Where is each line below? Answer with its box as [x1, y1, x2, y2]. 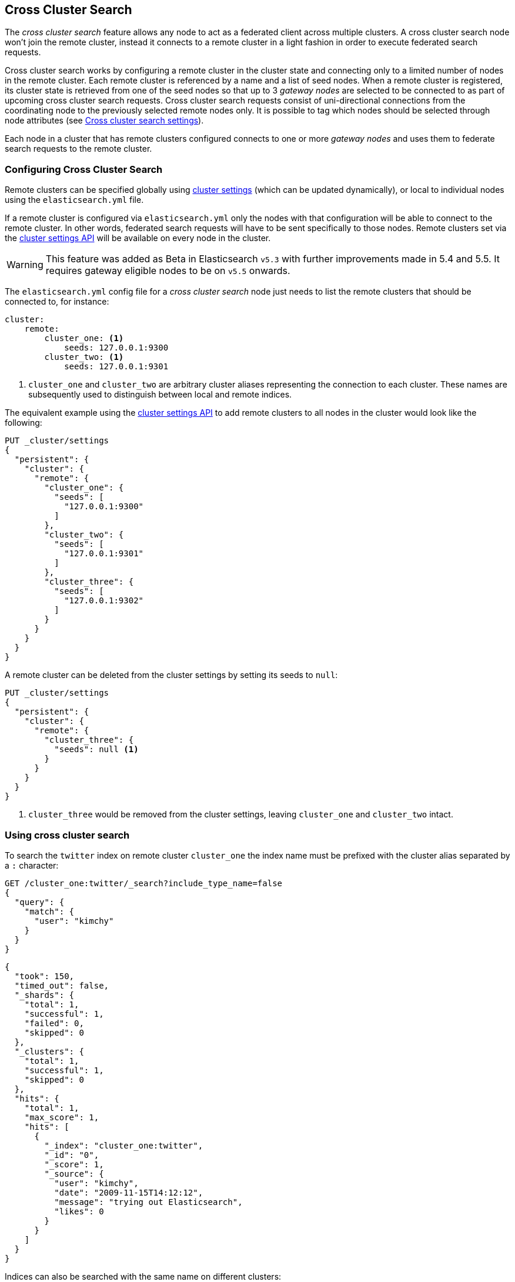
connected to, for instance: [5, 296, 109, 307]
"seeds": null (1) [54, 745, 139, 754]
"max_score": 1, [24, 1112, 99, 1122]
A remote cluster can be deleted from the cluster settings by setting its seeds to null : [5, 670, 338, 680]
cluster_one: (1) [44, 333, 124, 343]
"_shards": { [14, 990, 75, 1000]
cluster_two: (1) [44, 352, 124, 362]
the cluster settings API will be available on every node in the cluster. [5, 233, 271, 243]
